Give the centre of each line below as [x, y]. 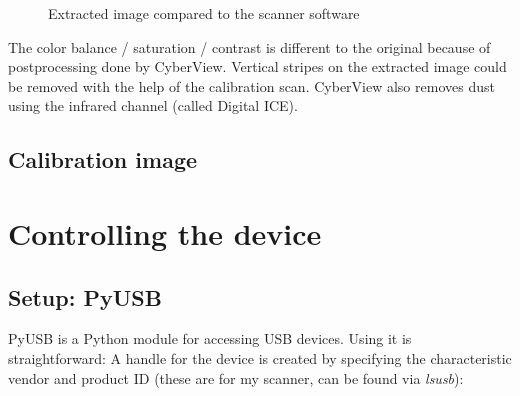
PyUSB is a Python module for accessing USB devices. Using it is [210, 338]
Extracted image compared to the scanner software [204, 13]
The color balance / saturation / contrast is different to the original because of [249, 46]
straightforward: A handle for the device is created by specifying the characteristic [260, 357]
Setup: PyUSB [85, 296]
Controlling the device [165, 232]
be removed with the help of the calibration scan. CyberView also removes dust [251, 85]
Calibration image [103, 159]
